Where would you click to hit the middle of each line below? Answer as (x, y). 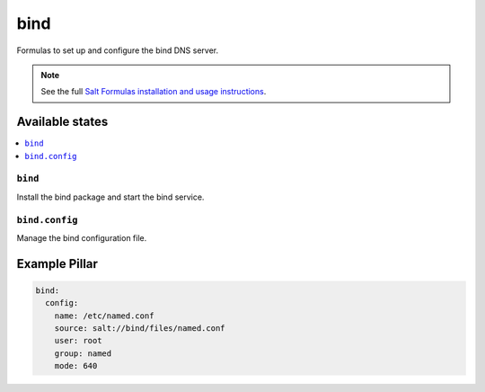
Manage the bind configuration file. (82, 237)
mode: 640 (76, 366)
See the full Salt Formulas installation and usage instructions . (154, 92)
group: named (83, 353)
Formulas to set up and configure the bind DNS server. (118, 50)
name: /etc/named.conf (104, 316)
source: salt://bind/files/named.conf (140, 329)
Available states (62, 122)
